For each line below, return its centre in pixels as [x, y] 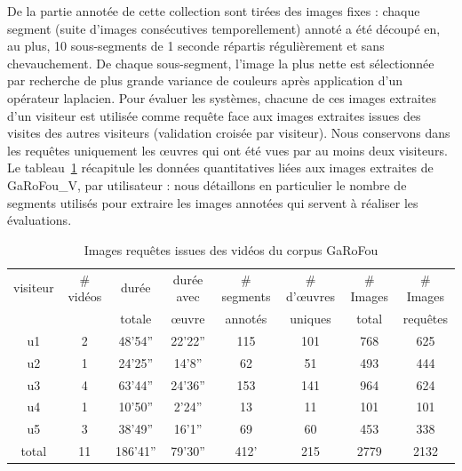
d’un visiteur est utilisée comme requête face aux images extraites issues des [214, 115]
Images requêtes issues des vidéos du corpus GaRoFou [231, 249]
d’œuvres [310, 296]
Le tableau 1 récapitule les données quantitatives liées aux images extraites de [220, 168]
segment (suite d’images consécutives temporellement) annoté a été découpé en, [224, 28]
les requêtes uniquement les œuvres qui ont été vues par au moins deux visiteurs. [227, 150]
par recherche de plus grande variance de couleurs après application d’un [205, 80]
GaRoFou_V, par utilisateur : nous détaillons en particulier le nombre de [207, 184]
